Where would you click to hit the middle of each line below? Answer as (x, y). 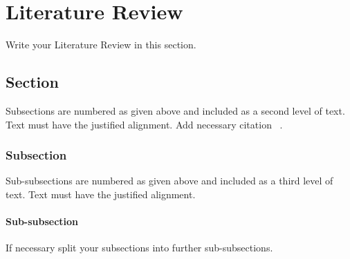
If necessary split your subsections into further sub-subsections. (139, 248)
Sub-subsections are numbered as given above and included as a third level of (169, 181)
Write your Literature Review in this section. (101, 45)
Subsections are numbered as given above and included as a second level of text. (175, 110)
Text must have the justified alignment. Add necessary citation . (144, 124)
